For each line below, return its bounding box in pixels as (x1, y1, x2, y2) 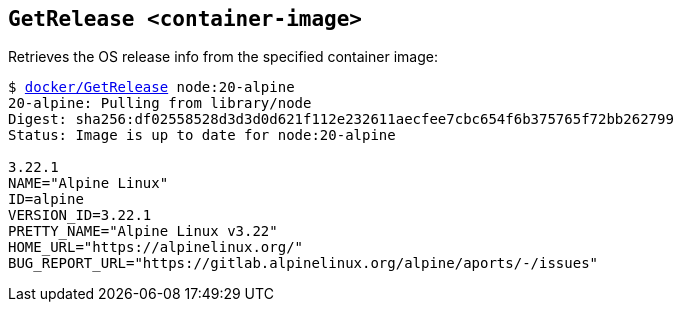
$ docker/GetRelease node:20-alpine (8, 79, 295, 96)
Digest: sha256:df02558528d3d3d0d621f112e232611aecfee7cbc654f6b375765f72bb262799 (8, 111, 674, 128)
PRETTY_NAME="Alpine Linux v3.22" (8, 223, 278, 240)
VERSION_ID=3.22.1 (8, 207, 152, 224)
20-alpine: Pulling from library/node (8, 95, 312, 112)
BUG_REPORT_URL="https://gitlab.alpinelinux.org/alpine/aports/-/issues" (8, 255, 599, 272)
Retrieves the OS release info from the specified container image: (8, 48, 438, 66)
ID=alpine (8, 191, 84, 208)
